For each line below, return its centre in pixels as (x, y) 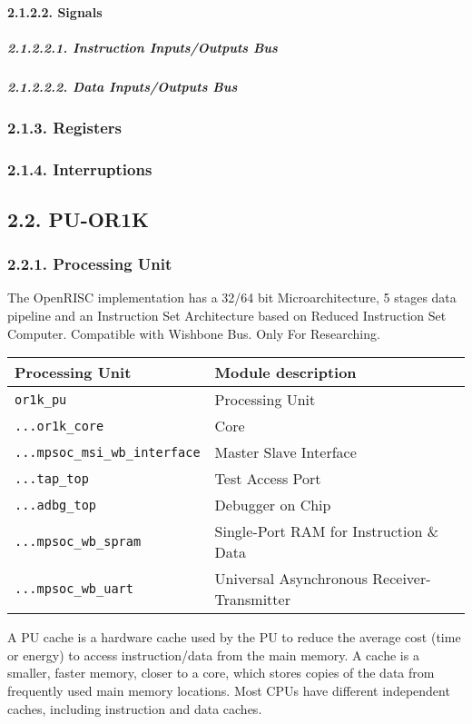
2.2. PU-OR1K (78, 218)
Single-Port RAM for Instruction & (327, 531)
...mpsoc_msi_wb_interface (108, 452)
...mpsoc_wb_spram (78, 542)
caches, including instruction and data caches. (135, 708)
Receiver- (402, 579)
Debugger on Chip (273, 505)
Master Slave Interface (285, 452)
